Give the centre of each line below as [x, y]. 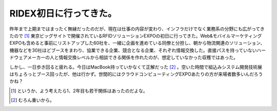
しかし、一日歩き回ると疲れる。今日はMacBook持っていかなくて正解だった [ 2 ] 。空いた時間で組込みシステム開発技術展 [136, 67]
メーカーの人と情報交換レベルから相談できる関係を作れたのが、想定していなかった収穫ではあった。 [133, 58]
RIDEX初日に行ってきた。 [63, 13]
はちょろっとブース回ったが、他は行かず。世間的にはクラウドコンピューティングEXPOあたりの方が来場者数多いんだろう [136, 74]
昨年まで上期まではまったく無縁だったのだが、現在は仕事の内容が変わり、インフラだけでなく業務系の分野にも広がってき [137, 29]
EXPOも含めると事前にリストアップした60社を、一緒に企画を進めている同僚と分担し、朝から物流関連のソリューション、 [137, 43]
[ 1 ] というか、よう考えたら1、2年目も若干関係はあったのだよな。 [80, 90]
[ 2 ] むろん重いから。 [33, 100]
